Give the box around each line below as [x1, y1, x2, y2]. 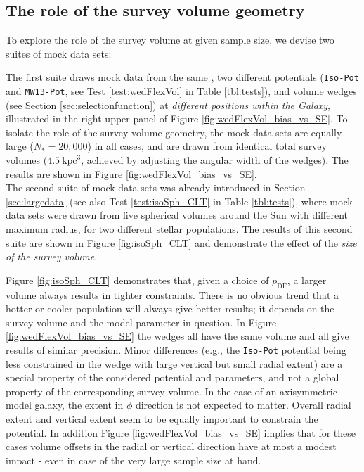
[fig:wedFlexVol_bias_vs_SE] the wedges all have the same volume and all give [6, 329, 349, 343]
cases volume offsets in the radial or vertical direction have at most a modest [6, 439, 337, 454]
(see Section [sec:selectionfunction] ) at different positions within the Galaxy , [6, 97, 331, 112]
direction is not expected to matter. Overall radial [135, 397, 351, 412]
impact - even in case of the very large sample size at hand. [6, 452, 261, 467]
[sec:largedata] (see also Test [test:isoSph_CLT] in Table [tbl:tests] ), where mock [6, 193, 353, 208]
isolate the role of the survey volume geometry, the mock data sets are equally [6, 125, 342, 139]
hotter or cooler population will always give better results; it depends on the [6, 301, 334, 316]
